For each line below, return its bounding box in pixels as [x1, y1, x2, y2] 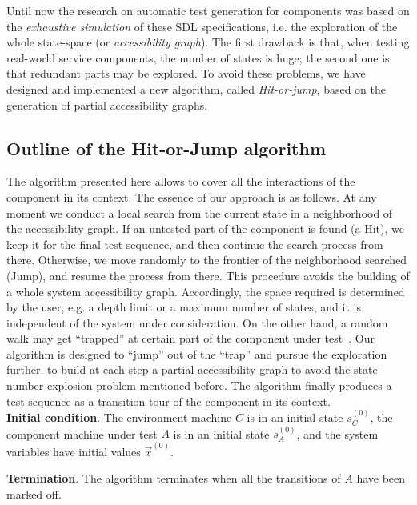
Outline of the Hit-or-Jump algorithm [6, 135, 327, 160]
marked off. [6, 485, 62, 502]
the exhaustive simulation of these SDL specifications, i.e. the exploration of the [6, 18, 398, 34]
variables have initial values [6, 443, 141, 459]
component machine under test [6, 425, 158, 442]
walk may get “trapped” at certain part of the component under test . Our [6, 330, 375, 347]
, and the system [296, 425, 379, 442]
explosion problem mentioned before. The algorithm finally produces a [46, 377, 392, 394]
